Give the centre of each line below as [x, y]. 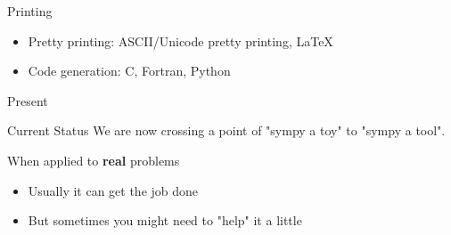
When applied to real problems [94, 160]
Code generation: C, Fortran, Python [129, 71]
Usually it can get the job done [113, 190]
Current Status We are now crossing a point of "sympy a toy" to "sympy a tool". [226, 130]
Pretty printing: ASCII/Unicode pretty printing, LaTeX [180, 41]
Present [28, 100]
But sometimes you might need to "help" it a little [165, 220]
